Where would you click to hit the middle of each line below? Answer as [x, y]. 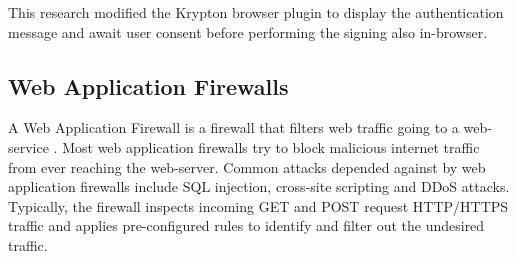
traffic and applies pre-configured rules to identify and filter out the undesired [246, 225]
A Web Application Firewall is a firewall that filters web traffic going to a [233, 127]
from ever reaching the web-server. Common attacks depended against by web [247, 166]
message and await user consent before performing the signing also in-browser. [248, 31]
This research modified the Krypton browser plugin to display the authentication [256, 12]
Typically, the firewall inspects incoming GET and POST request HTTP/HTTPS [258, 205]
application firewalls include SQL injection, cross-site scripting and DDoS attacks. [259, 186]
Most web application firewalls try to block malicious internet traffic [271, 146]
